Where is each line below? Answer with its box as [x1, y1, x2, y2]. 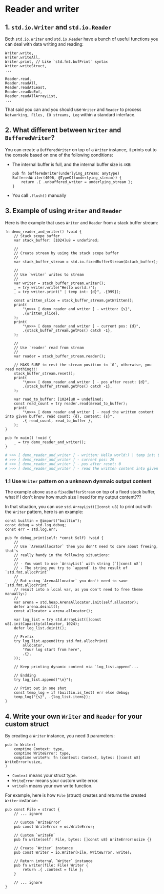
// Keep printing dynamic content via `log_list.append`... [14, 664, 139, 670]
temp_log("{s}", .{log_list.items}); [14, 695, 91, 700]
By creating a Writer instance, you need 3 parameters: [5, 733, 115, 739]
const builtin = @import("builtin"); [5, 518, 82, 523]
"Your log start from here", [22, 647, 82, 652]
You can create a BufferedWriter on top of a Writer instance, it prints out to [5, 146, 157, 153]
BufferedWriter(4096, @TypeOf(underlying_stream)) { [12, 175, 122, 180]
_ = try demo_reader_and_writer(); [14, 439, 86, 445]
